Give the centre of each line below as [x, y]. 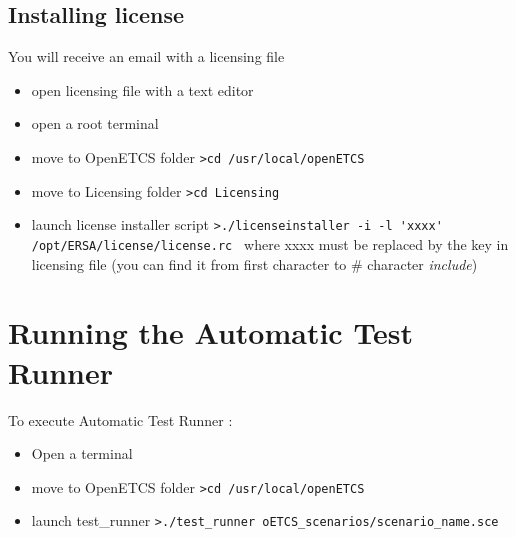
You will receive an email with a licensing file [146, 56]
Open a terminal [82, 453]
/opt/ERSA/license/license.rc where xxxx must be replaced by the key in [270, 243]
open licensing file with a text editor [142, 89]
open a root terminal [95, 123]
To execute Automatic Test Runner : [120, 419]
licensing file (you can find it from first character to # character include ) [254, 263]
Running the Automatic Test [211, 332]
